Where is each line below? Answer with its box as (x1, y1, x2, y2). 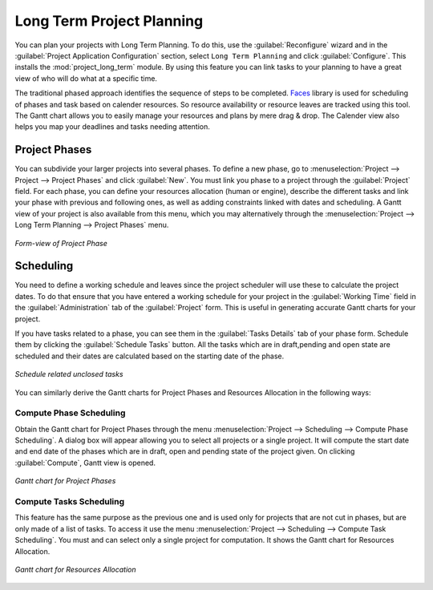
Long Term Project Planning (14, 12, 204, 30)
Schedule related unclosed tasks (14, 370, 123, 379)
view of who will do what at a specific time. (14, 73, 158, 83)
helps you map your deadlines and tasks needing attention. (14, 122, 210, 131)
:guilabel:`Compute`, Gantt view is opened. (14, 458, 156, 467)
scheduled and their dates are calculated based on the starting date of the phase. (14, 351, 285, 361)
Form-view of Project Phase (14, 238, 107, 248)
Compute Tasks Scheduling (14, 496, 125, 507)
